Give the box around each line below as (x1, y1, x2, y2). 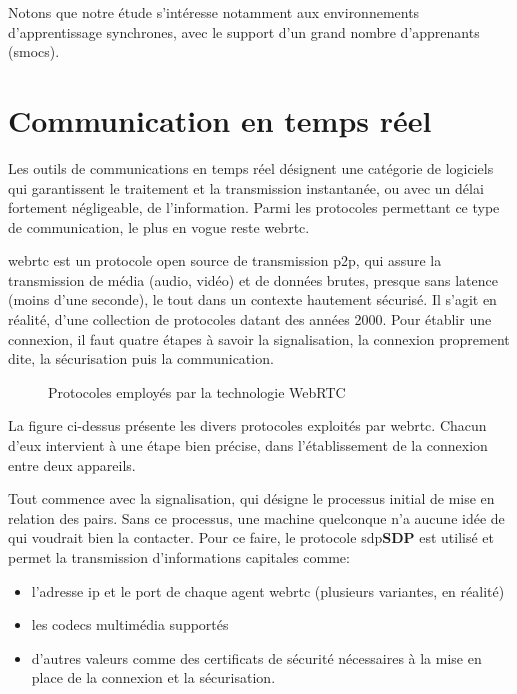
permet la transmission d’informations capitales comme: (8, 547, 350, 567)
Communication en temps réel (8, 99, 432, 140)
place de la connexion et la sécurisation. (31, 667, 276, 688)
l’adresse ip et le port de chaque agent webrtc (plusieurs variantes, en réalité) (31, 580, 505, 601)
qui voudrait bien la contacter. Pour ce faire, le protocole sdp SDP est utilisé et (8, 527, 494, 548)
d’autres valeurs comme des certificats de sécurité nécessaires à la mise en (31, 647, 482, 668)
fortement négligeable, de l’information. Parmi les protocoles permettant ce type (8, 197, 500, 218)
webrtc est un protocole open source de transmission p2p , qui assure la (8, 250, 442, 271)
